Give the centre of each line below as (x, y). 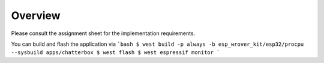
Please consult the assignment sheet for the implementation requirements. (103, 33)
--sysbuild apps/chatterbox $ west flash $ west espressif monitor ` (115, 53)
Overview (36, 15)
